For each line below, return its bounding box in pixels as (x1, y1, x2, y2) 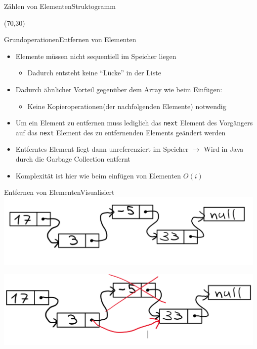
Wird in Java (204, 144, 244, 154)
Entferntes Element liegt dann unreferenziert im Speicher (15, 144, 189, 154)
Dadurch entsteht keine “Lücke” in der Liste (27, 67, 161, 78)
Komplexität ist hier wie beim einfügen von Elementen (15, 170, 181, 180)
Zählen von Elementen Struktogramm (4, 1, 116, 11)
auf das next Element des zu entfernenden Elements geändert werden (15, 127, 226, 137)
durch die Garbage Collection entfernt (15, 154, 130, 164)
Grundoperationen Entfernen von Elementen (4, 34, 136, 45)
